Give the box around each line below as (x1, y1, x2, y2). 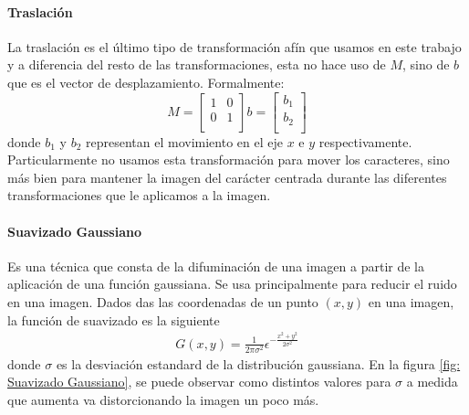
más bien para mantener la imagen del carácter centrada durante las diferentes (7, 167, 447, 186)
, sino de (402, 55, 450, 74)
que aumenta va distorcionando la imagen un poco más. (7, 389, 319, 409)
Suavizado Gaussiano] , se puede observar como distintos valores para (7, 372, 391, 391)
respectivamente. (318, 132, 412, 151)
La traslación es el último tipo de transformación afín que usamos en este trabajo (7, 37, 462, 56)
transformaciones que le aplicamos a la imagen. (7, 186, 271, 205)
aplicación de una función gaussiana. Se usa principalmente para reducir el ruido (7, 274, 457, 293)
